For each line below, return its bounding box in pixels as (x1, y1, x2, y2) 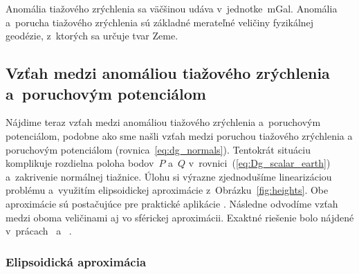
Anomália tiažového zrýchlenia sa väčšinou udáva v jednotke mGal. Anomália (6, 1, 338, 15)
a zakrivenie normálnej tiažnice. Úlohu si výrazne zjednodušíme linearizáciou (6, 169, 332, 183)
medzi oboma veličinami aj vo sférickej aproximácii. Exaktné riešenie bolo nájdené (6, 210, 354, 224)
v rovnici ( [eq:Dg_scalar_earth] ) (188, 156, 331, 170)
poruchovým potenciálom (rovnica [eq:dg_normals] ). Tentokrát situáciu (6, 142, 311, 156)
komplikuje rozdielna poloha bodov (6, 156, 154, 170)
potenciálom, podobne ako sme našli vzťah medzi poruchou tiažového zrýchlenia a (6, 128, 353, 143)
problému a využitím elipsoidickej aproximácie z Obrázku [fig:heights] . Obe (6, 183, 329, 197)
